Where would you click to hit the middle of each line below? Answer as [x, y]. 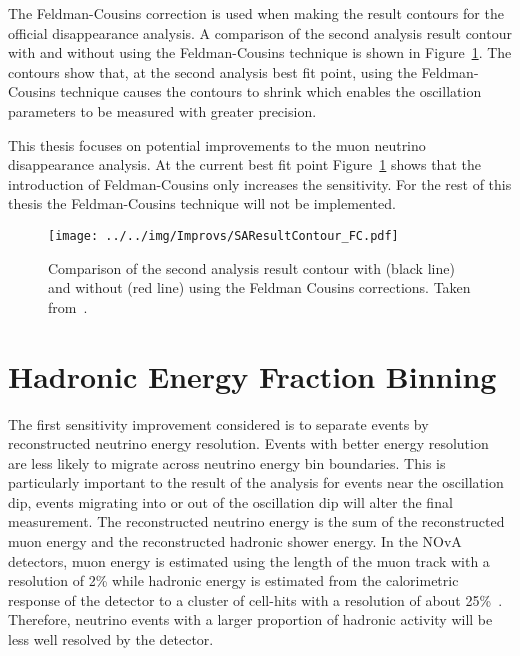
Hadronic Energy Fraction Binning [252, 375]
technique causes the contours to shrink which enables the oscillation [271, 91]
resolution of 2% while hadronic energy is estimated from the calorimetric [233, 580]
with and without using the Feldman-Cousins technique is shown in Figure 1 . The [260, 52]
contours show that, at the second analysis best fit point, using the [212, 71]
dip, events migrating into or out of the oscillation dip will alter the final [230, 501]
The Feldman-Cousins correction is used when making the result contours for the [256, 13]
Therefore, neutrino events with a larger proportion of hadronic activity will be [250, 619]
